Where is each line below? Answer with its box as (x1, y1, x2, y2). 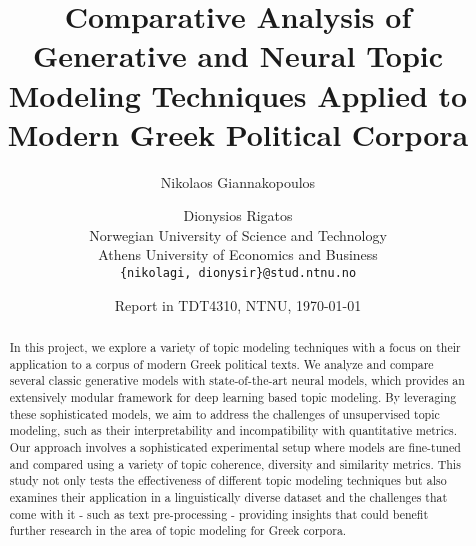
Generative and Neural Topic (32, 35, 444, 76)
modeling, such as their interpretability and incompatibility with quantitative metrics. (9, 422, 458, 439)
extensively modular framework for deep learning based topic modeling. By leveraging (9, 389, 457, 406)
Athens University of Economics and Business (98, 244, 378, 265)
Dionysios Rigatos (183, 205, 293, 226)
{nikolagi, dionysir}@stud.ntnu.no (119, 266, 357, 281)
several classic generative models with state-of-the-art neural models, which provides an (9, 372, 465, 389)
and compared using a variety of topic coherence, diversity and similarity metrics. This (9, 455, 461, 472)
